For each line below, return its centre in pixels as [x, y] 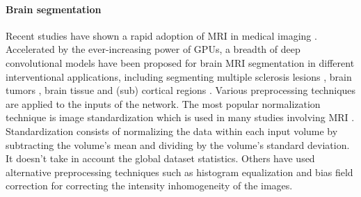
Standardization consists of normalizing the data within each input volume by [172, 131]
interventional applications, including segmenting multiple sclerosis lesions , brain [179, 76]
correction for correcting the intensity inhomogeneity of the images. [149, 186]
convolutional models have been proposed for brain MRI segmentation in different [180, 62]
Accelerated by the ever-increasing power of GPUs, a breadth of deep [153, 49]
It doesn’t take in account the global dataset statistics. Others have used [160, 158]
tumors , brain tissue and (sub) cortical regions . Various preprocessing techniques [181, 90]
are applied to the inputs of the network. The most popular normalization [163, 103]
